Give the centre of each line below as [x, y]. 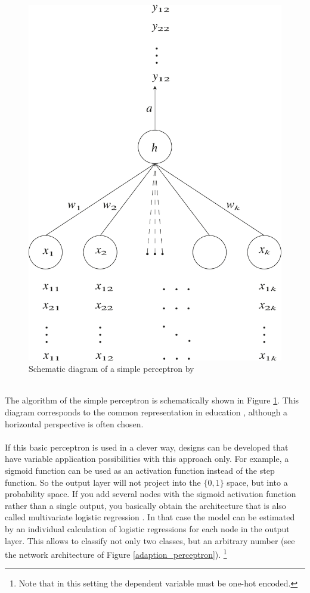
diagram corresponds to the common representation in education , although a [146, 412]
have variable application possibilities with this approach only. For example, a [147, 459]
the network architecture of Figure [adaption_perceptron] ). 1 [116, 553]
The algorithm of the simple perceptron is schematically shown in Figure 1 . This [152, 400]
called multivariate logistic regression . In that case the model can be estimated [150, 517]
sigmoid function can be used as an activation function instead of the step [140, 470]
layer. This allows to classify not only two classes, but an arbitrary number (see [150, 540]
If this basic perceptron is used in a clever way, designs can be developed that [147, 447]
